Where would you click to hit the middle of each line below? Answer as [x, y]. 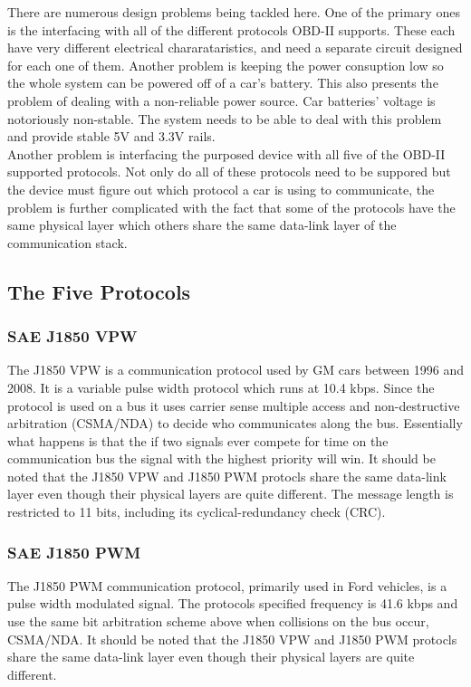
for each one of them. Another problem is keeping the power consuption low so [226, 65]
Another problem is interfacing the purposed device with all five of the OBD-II [226, 153]
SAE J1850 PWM [74, 552]
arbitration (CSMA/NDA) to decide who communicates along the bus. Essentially [235, 423]
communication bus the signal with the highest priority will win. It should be [221, 458]
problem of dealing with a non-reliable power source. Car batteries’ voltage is [221, 100]
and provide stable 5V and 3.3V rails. [111, 136]
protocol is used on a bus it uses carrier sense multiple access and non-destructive [234, 405]
